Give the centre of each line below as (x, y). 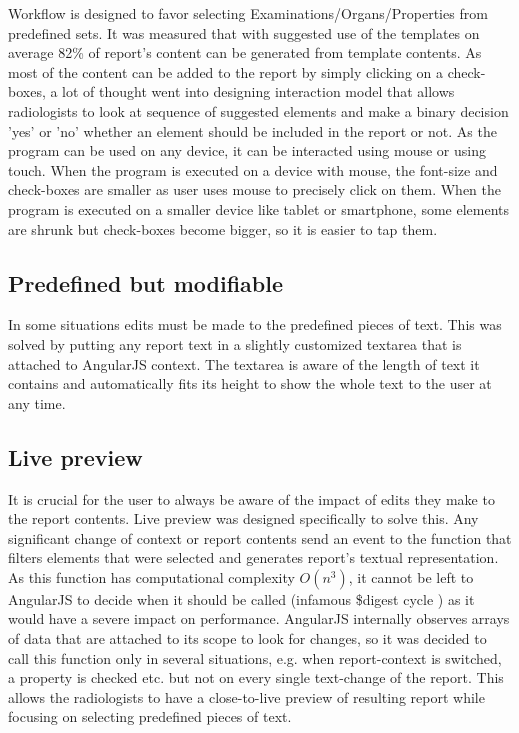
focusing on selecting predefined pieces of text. (150, 716)
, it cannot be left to (411, 576)
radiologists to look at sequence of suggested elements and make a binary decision (258, 110)
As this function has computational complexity (151, 576)
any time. (37, 402)
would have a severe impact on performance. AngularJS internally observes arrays (259, 618)
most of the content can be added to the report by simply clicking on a (225, 71)
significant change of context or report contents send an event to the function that (260, 537)
